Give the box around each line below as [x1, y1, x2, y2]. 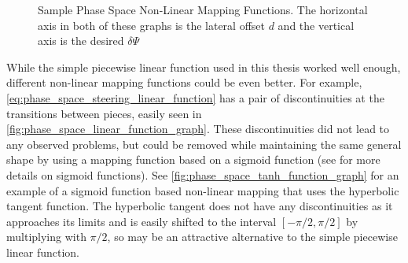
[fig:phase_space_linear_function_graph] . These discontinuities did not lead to [6, 120, 390, 137]
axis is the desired [38, 32, 124, 49]
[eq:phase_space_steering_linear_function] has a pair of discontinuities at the [6, 89, 384, 106]
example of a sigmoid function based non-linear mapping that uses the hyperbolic [6, 182, 399, 198]
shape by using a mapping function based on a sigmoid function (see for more [6, 151, 380, 168]
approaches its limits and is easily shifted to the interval [6, 213, 277, 229]
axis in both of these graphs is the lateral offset [38, 17, 266, 33]
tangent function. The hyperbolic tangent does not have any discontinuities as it [6, 198, 393, 214]
